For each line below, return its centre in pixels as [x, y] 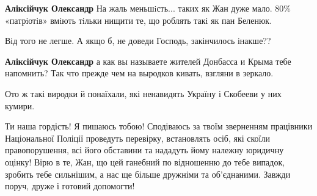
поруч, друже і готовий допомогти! [70, 186]
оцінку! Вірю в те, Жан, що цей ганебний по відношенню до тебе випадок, [145, 162]
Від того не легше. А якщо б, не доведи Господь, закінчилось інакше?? [138, 41]
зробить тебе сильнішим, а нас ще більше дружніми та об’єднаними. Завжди [148, 174]
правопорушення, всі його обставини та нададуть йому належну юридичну [144, 150]
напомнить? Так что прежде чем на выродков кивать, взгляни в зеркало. [139, 73]
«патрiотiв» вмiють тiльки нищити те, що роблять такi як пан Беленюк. [139, 20]
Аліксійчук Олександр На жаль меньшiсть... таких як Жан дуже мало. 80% [148, 8]
